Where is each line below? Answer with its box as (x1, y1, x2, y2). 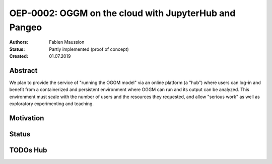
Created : (9, 53, 29, 59)
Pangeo (9, 22, 42, 33)
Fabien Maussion (49, 39, 85, 45)
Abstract (9, 66, 38, 75)
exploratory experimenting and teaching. (9, 101, 94, 107)
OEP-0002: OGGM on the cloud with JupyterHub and (9, 8, 236, 19)
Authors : (9, 39, 29, 45)
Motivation (9, 114, 44, 123)
